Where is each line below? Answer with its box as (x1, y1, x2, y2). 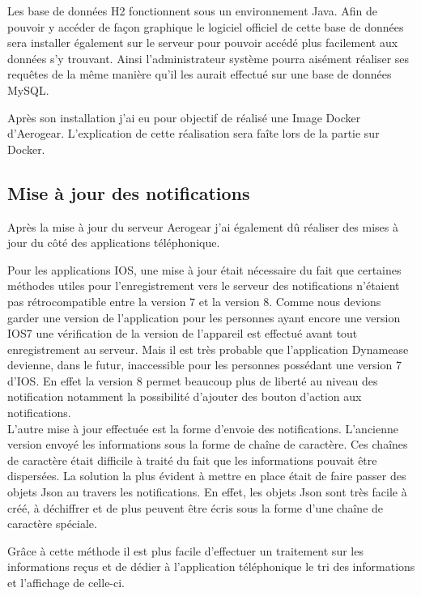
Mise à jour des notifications (7, 180, 250, 205)
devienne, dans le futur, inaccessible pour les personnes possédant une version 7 (7, 356, 402, 373)
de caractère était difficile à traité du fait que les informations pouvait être (7, 451, 377, 468)
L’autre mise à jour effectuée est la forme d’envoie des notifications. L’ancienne (7, 419, 398, 436)
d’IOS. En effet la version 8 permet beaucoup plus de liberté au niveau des (7, 372, 378, 389)
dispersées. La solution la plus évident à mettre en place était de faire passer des (7, 467, 406, 484)
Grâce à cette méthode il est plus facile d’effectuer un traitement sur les (7, 542, 364, 559)
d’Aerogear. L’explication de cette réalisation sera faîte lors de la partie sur (7, 125, 380, 142)
